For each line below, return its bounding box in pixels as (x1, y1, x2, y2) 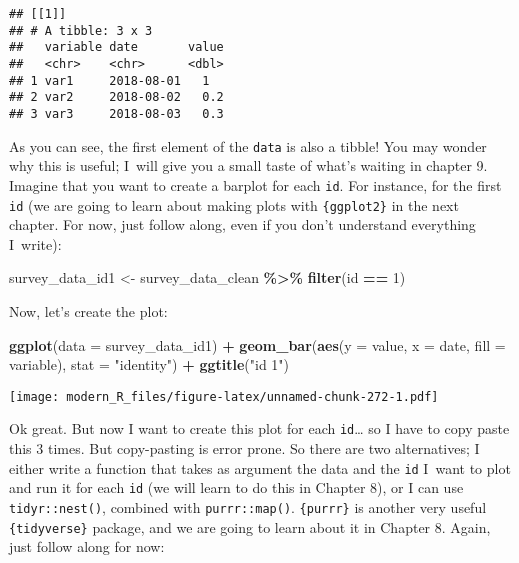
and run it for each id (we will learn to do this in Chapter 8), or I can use (9, 477, 464, 498)
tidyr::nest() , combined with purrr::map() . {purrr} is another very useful (9, 496, 487, 517)
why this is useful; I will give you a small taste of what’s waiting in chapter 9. (9, 155, 488, 176)
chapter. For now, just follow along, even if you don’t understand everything (9, 214, 476, 235)
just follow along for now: (9, 536, 165, 557)
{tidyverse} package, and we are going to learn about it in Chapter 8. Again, (9, 516, 491, 537)
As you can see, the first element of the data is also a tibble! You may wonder (9, 135, 487, 156)
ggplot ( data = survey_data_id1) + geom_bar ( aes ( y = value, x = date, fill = (9, 334, 506, 355)
